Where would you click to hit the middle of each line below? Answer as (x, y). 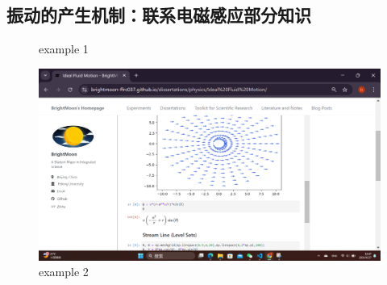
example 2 (64, 272)
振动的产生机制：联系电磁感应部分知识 (159, 15)
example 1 (64, 49)
